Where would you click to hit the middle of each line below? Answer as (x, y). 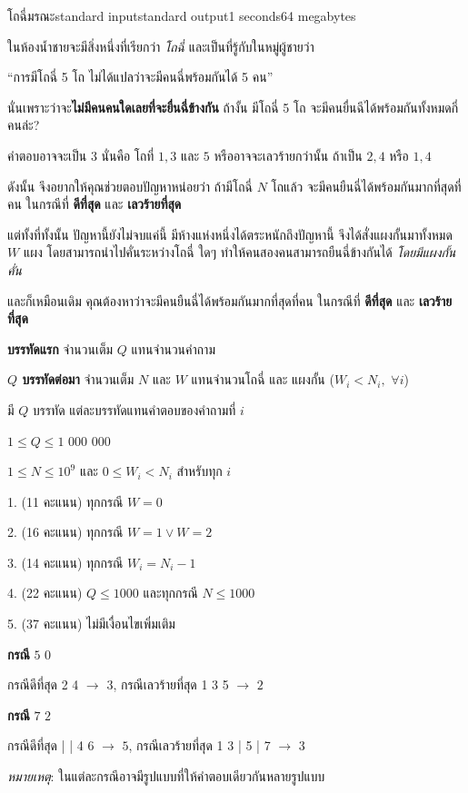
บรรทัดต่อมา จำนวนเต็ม (78, 379)
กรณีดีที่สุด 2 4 (43, 684)
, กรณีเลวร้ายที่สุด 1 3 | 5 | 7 (199, 745)
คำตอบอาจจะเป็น (47, 155)
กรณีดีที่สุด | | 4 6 (51, 745)
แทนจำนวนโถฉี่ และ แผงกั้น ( (263, 379)
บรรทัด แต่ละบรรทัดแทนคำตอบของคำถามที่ (134, 409)
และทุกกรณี (170, 593)
